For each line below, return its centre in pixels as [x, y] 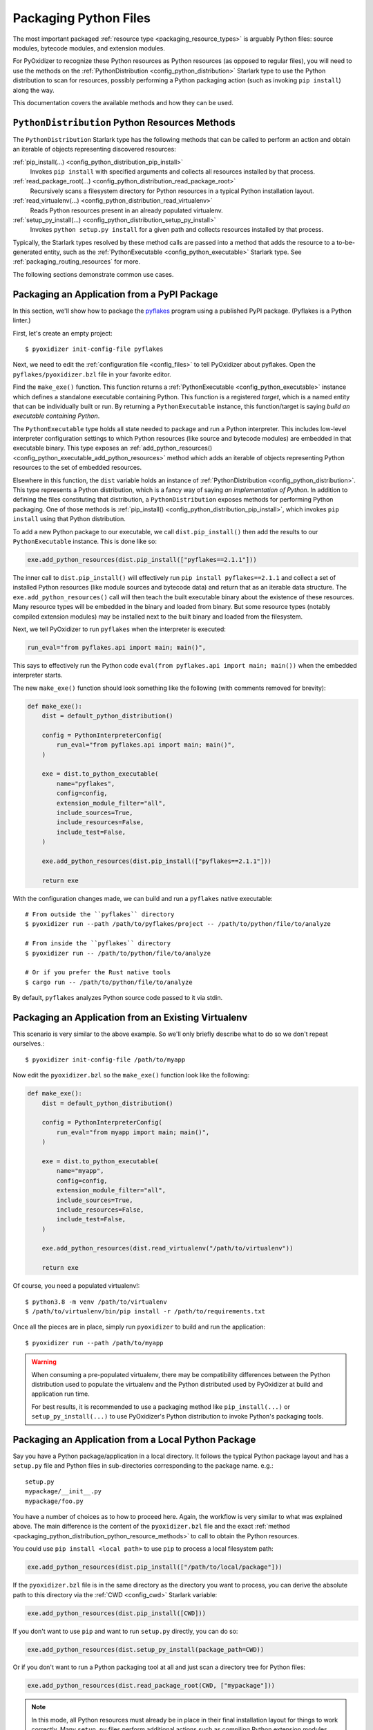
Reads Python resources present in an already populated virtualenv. [127, 210]
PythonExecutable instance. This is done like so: [85, 541]
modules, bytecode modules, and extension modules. [89, 48]
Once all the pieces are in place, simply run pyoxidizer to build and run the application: [139, 1327]
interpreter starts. [38, 675]
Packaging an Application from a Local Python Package [134, 1439]
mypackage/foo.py [54, 1501]
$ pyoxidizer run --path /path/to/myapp [94, 1343]
